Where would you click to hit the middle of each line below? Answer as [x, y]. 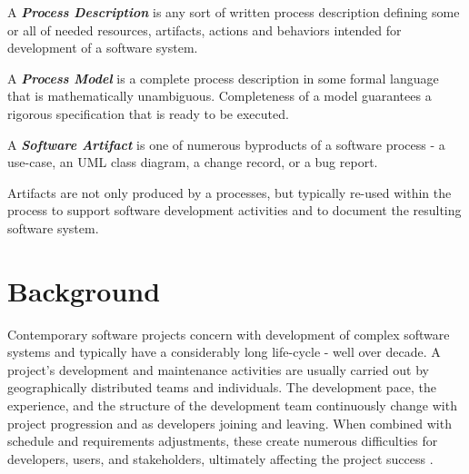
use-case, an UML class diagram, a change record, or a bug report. [193, 162]
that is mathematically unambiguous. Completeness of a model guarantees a [220, 96]
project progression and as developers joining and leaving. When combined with [230, 423]
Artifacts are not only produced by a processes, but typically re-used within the [230, 192]
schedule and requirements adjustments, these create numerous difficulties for [223, 441]
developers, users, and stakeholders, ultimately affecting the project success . [220, 458]
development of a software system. [103, 48]
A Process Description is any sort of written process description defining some [234, 12]
